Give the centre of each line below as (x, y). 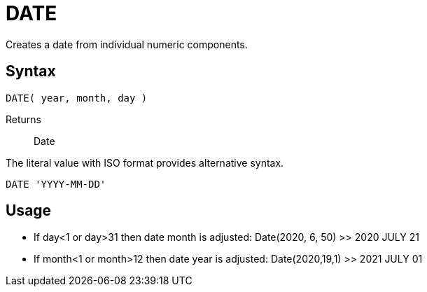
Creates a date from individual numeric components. (127, 44)
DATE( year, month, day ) (77, 98)
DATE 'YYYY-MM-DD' (56, 184)
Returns (23, 119)
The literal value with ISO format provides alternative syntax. (145, 162)
